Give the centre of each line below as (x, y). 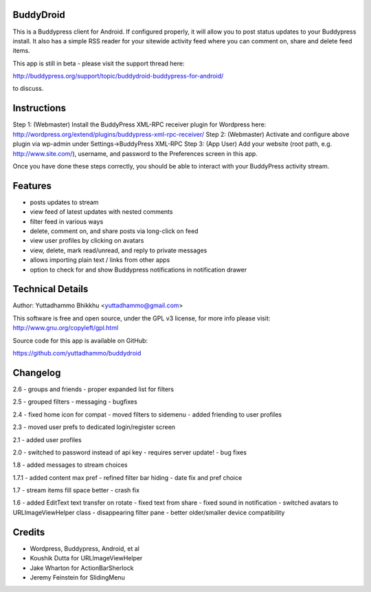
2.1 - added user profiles (47, 439)
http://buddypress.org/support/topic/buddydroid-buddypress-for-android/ (118, 76)
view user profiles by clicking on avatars (87, 241)
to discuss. (28, 89)
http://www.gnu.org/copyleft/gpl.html (66, 328)
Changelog (37, 372)
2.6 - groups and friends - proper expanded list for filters (93, 389)
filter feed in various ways (67, 221)
